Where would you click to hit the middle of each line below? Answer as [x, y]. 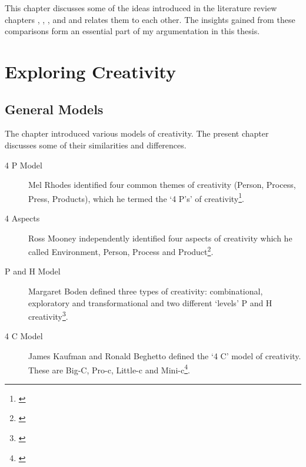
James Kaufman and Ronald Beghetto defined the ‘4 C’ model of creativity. [165, 356]
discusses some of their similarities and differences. [96, 145]
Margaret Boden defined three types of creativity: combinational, [146, 291]
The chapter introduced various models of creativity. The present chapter [137, 133]
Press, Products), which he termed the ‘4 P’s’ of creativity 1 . [137, 197]
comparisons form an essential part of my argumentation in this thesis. [132, 31]
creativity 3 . [48, 315]
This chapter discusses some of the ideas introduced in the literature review [141, 8]
